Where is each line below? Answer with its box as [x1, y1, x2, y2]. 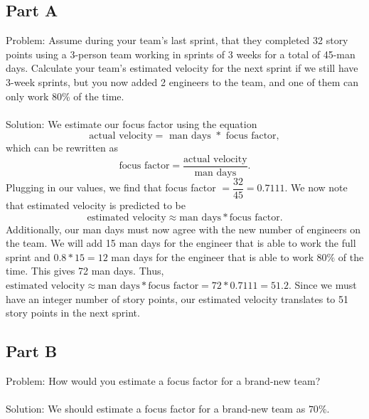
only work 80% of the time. [6, 88, 124, 103]
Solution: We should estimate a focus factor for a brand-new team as [6, 401, 306, 416]
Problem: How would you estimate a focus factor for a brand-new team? [6, 373, 321, 388]
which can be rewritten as [6, 140, 119, 155]
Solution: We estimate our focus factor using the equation [6, 116, 257, 131]
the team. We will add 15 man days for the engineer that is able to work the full [6, 235, 356, 250]
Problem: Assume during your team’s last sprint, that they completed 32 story [6, 33, 348, 48]
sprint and [6, 249, 50, 264]
